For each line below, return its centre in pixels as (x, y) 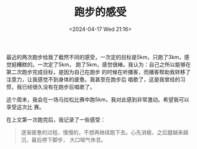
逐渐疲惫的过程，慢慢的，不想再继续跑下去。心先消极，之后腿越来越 (104, 132)
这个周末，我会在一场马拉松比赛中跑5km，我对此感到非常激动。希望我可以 (98, 100)
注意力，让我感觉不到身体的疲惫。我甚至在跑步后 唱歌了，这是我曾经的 (93, 79)
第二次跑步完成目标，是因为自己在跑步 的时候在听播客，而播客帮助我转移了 (98, 72)
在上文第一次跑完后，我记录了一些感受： (56, 119)
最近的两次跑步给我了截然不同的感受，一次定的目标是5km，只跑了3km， (95, 57)
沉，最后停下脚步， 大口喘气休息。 (63, 139)
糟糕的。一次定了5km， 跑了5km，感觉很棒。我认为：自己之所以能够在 (104, 64)
